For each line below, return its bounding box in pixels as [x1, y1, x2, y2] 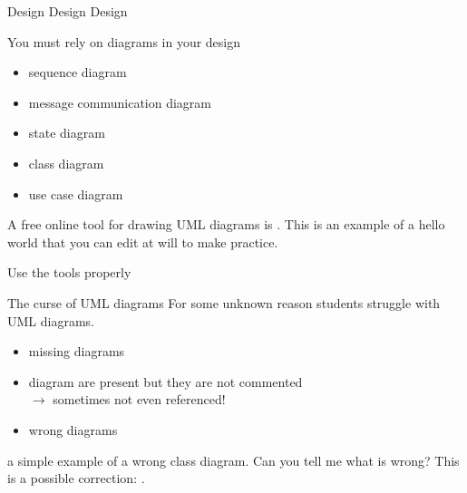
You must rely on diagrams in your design [7, 32, 241, 51]
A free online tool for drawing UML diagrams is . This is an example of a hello [7, 215, 445, 234]
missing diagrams [28, 342, 125, 361]
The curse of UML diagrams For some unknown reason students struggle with [7, 293, 441, 312]
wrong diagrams [28, 420, 118, 439]
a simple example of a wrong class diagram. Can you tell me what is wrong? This [7, 450, 460, 469]
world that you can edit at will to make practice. [7, 232, 278, 251]
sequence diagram [28, 63, 127, 82]
